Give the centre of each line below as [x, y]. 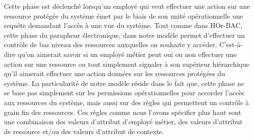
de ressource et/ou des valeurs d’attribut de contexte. [84, 131]
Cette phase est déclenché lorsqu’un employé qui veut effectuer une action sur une [127, 6]
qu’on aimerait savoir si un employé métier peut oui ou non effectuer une [127, 54]
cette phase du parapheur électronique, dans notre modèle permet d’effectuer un [125, 35]
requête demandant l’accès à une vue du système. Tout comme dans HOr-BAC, [123, 25]
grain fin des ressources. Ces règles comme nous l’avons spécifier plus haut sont [123, 112]
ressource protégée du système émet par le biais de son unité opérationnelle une [124, 15]
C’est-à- [231, 44]
